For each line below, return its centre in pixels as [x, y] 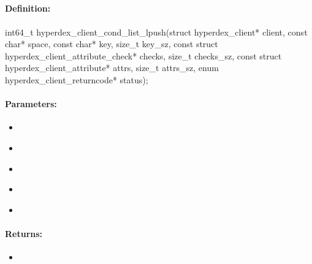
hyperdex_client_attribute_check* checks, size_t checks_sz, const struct [143, 55]
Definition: [28, 8]
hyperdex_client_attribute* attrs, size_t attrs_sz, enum [112, 68]
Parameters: [31, 104]
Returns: [24, 233]
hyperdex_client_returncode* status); [77, 79]
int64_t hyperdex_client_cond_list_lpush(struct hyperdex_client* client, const [156, 32]
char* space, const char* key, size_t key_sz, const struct [112, 44]
